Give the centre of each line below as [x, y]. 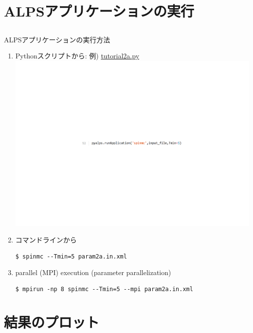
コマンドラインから [46, 239]
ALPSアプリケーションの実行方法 [57, 39]
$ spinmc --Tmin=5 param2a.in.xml [71, 256]
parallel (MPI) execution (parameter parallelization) [93, 272]
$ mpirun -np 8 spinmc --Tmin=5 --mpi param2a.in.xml [104, 289]
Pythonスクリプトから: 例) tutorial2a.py [77, 56]
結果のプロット [52, 322]
